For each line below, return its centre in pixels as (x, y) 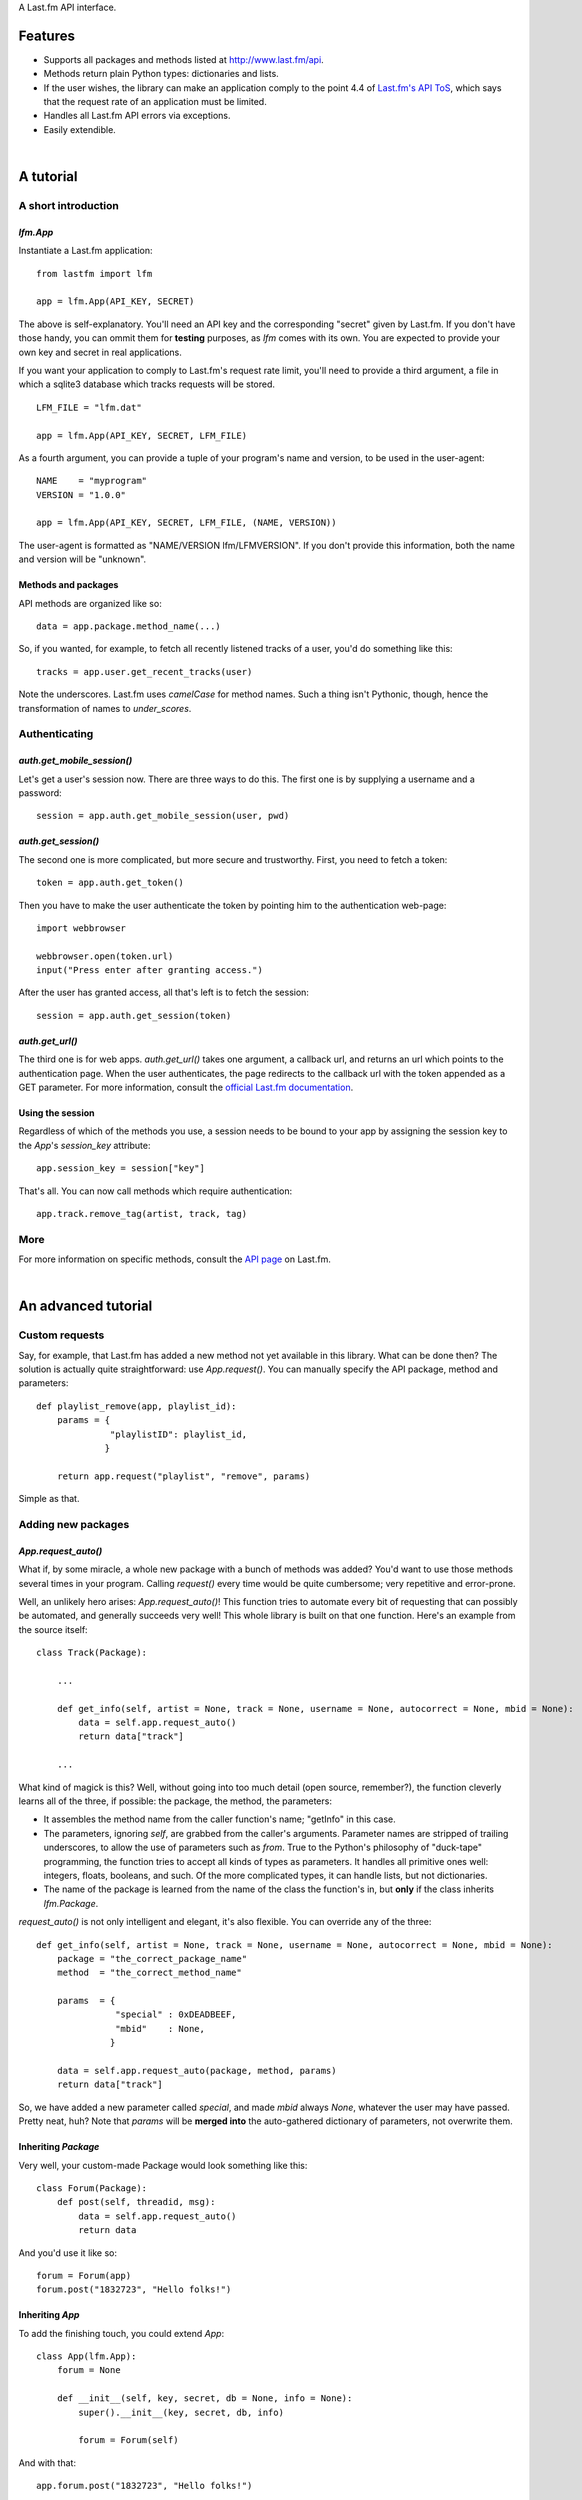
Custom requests (61, 1335)
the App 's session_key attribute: (84, 1145)
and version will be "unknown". (82, 559)
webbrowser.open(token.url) (105, 956)
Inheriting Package (59, 2147)
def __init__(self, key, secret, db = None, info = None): (204, 2398)
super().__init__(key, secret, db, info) (181, 2412)
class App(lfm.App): (86, 2356)
